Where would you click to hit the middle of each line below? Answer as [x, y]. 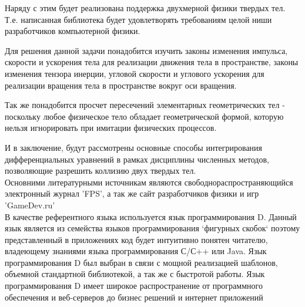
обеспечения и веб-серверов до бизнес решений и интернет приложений [134, 297]
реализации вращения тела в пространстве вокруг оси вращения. [121, 85]
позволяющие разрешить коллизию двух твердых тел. [100, 171]
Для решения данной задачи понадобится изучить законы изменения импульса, [146, 50]
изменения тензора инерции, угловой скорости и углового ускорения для [135, 73]
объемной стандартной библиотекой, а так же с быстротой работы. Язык [135, 274]
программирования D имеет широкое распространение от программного [134, 286]
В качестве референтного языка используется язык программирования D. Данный [151, 216]
